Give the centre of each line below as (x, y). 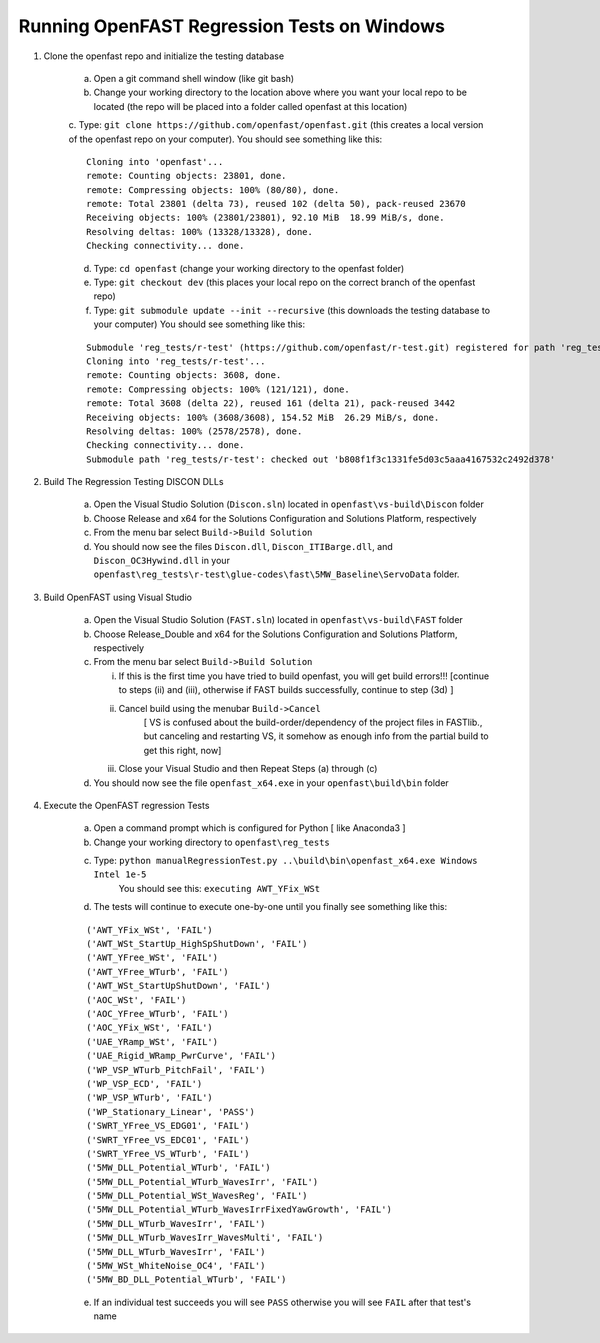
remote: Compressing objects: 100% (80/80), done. (213, 189)
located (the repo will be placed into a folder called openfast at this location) (250, 106)
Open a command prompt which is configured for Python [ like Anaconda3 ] (249, 828)
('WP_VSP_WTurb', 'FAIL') (150, 1098)
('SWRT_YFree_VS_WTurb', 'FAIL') (168, 1153)
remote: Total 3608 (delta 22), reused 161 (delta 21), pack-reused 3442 (271, 403)
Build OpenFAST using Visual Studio (117, 597)
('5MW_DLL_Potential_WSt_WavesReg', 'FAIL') (197, 1196)
